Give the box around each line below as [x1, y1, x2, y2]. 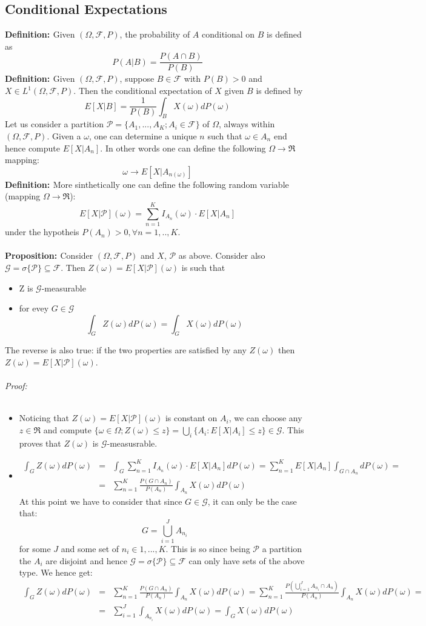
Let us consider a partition [5, 118, 104, 130]
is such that [181, 261, 225, 273]
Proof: [5, 379, 27, 392]
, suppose [119, 72, 155, 85]
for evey [19, 302, 49, 315]
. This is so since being [165, 542, 250, 555]
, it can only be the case [207, 494, 297, 507]
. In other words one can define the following [100, 141, 266, 154]
